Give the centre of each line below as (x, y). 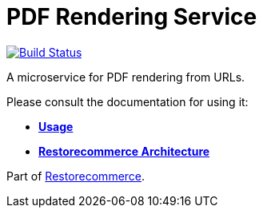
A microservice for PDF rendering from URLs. (126, 77)
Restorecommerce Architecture (124, 151)
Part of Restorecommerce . (76, 176)
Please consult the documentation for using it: (128, 101)
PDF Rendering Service (132, 17)
